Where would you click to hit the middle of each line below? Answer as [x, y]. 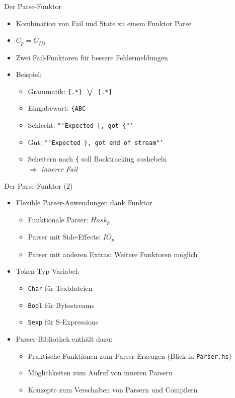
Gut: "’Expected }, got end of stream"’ [96, 142]
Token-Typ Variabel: [48, 271]
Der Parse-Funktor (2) [38, 185]
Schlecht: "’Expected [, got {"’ [81, 125]
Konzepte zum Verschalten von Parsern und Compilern [113, 389]
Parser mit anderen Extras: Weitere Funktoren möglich [113, 254]
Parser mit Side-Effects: [64, 237]
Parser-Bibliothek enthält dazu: [64, 338]
